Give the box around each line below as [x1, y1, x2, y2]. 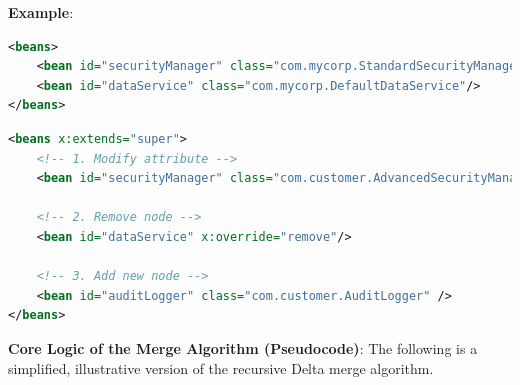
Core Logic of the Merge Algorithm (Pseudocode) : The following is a [8, 337, 478, 358]
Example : [8, 2, 74, 22]
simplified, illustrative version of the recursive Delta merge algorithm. [8, 357, 434, 378]
